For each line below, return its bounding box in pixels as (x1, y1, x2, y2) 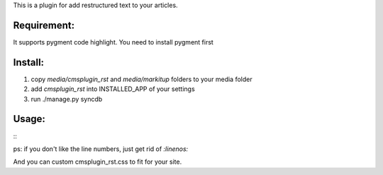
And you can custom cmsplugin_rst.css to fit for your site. (13, 157, 182, 166)
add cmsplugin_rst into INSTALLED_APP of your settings (30, 85, 195, 93)
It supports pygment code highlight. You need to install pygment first (13, 37, 214, 46)
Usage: (13, 113, 46, 125)
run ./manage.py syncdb (30, 95, 103, 103)
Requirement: (13, 19, 75, 31)
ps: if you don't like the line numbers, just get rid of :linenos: (13, 145, 189, 153)
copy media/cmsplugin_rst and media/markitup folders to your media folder (30, 75, 252, 83)
